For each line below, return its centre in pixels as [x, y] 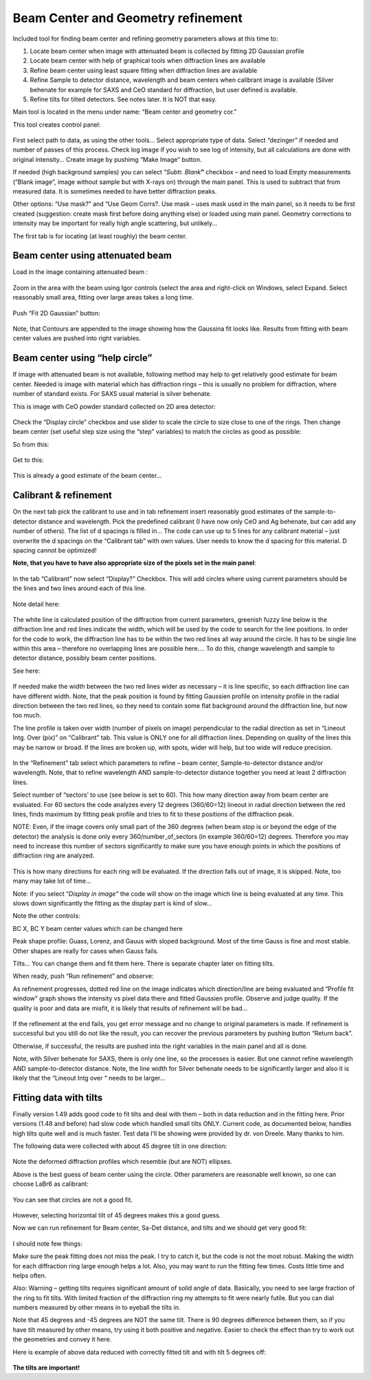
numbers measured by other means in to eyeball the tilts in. [97, 1308]
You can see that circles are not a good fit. [73, 1200]
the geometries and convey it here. [62, 1339]
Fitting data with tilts [58, 1097]
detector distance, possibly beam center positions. [85, 658]
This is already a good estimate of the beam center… [87, 476]
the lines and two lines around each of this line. [80, 588]
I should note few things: [47, 1244]
